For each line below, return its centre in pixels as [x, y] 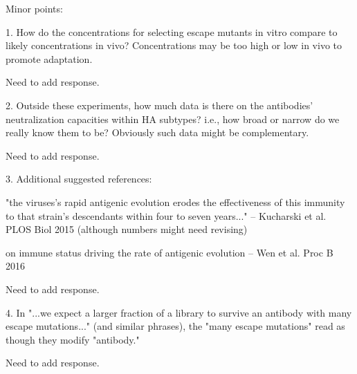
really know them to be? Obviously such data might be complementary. [157, 132]
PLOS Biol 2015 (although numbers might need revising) [127, 229]
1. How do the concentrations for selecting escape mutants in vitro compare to [172, 31]
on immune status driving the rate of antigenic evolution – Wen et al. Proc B [170, 252]
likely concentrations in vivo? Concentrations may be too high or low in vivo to [174, 45]
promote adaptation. [49, 58]
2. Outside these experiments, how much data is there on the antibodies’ [159, 105]
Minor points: [34, 8]
